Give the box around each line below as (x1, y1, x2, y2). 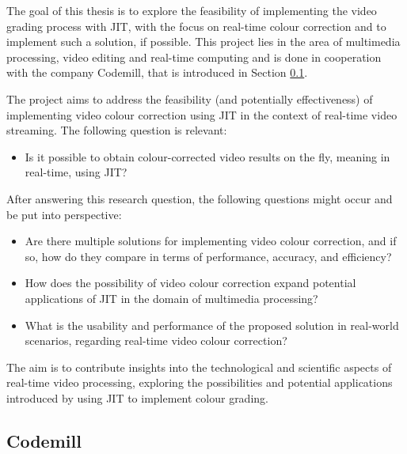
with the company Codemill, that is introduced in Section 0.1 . (6, 64, 308, 81)
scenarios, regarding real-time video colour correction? (25, 332, 287, 349)
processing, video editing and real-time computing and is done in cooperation (6, 48, 382, 65)
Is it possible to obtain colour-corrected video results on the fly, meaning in (25, 148, 390, 165)
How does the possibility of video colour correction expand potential (25, 274, 356, 291)
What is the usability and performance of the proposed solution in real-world (25, 316, 399, 333)
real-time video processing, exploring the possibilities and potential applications (6, 374, 393, 391)
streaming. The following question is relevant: (6, 122, 227, 138)
